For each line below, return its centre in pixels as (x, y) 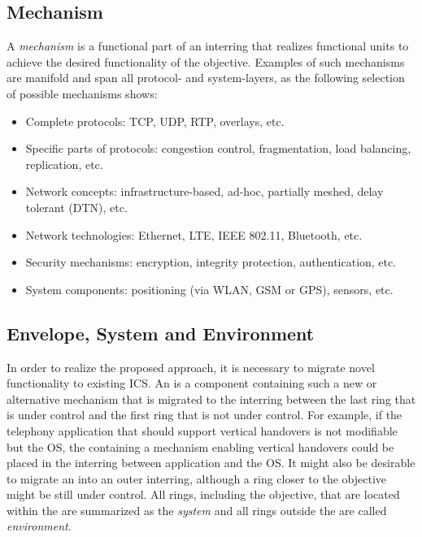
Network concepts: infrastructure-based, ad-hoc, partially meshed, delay (204, 191)
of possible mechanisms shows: (82, 93)
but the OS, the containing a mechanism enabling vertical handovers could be (200, 446)
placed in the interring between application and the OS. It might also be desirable (211, 463)
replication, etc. (64, 164)
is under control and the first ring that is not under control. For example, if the (204, 415)
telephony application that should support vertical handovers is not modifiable (202, 430)
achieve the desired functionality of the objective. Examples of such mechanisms (206, 61)
